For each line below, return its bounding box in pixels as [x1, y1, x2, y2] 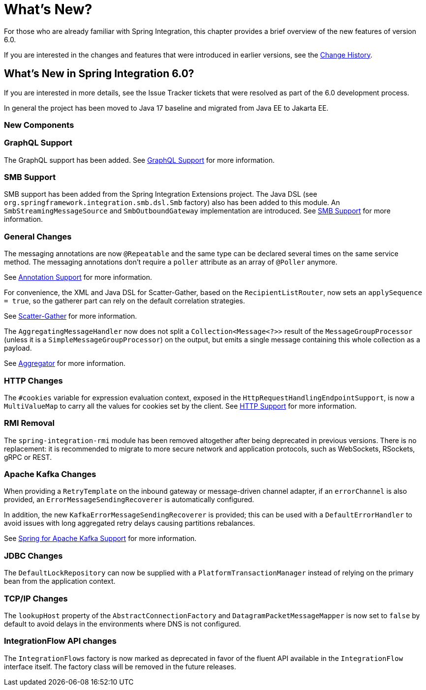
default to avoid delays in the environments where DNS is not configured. [4, 619, 241, 628]
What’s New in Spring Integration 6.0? [4, 67, 194, 80]
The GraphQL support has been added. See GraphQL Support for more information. [4, 155, 275, 164]
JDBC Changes [4, 550, 63, 561]
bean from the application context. [4, 577, 116, 586]
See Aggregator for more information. [4, 359, 126, 368]
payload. [4, 344, 32, 353]
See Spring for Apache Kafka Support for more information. [4, 534, 197, 543]
